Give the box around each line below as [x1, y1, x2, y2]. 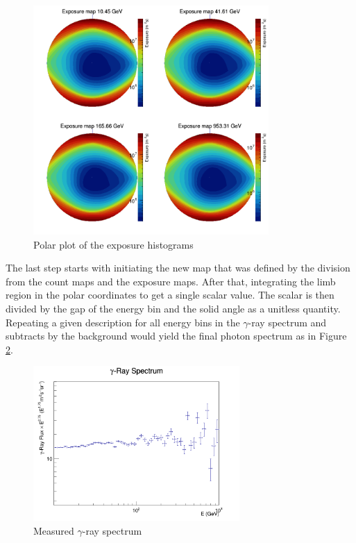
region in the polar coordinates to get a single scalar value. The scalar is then [6, 287, 334, 302]
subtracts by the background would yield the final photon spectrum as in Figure [6, 328, 347, 343]
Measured [33, 523, 74, 537]
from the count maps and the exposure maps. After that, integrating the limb [6, 274, 336, 288]
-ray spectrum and [248, 315, 327, 329]
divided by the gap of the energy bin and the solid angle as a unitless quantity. [6, 301, 341, 316]
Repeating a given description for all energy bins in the [6, 315, 240, 329]
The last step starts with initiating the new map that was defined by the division [6, 260, 350, 275]
